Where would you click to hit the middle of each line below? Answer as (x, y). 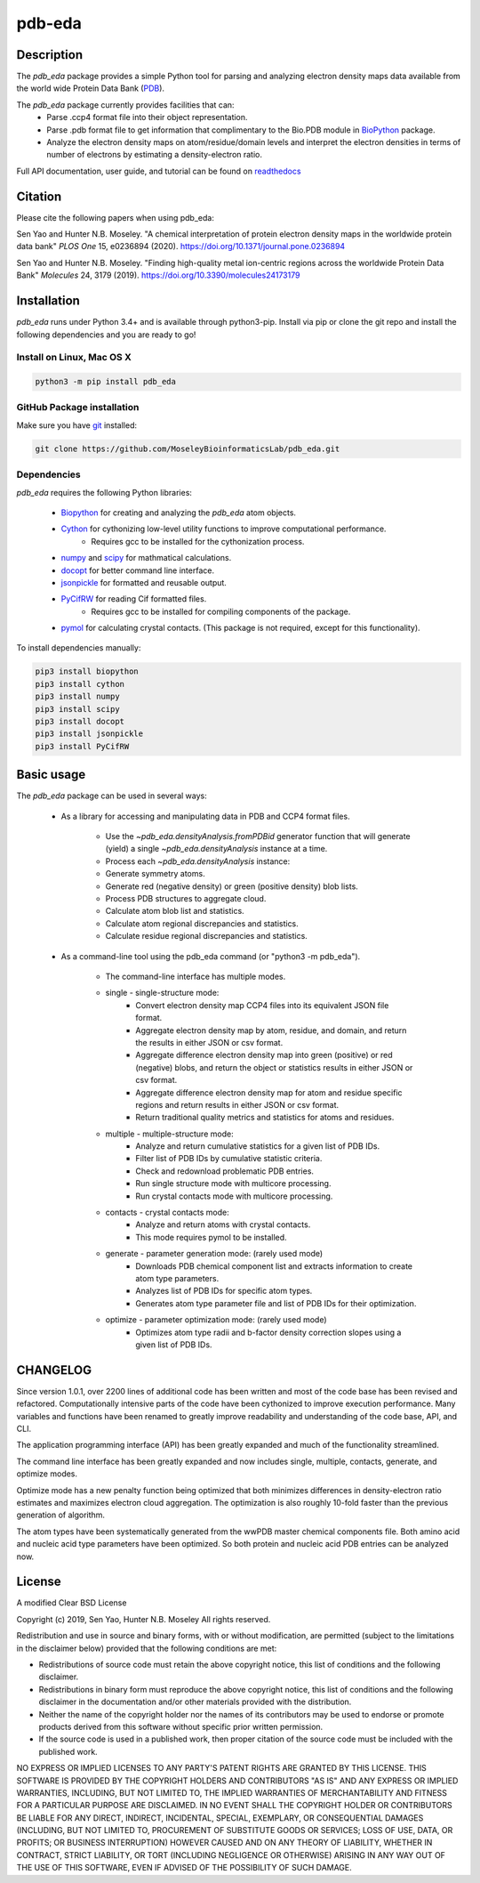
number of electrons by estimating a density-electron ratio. (154, 155)
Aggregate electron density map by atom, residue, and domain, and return (271, 1030)
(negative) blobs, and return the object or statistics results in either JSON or (274, 1067)
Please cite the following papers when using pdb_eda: (116, 217)
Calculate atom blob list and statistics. (175, 911)
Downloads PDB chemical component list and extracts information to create (274, 1266)
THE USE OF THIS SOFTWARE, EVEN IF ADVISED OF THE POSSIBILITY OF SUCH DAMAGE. (184, 1868)
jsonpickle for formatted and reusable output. (144, 582)
